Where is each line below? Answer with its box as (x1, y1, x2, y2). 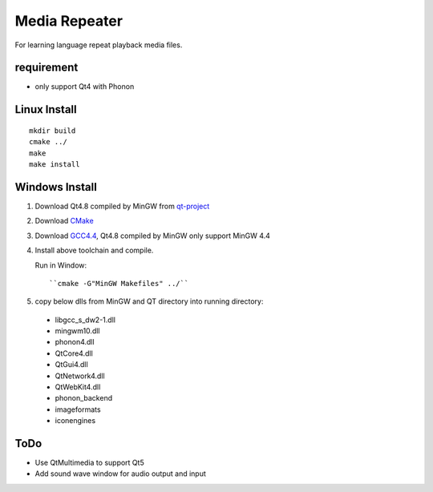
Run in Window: (34, 260, 87, 270)
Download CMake (34, 216, 94, 226)
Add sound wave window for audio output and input (34, 469, 206, 478)
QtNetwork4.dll (55, 371, 105, 381)
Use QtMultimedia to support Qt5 (34, 458, 144, 468)
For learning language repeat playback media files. (14, 40, 183, 50)
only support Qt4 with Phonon (34, 82, 135, 91)
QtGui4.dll (55, 360, 88, 369)
